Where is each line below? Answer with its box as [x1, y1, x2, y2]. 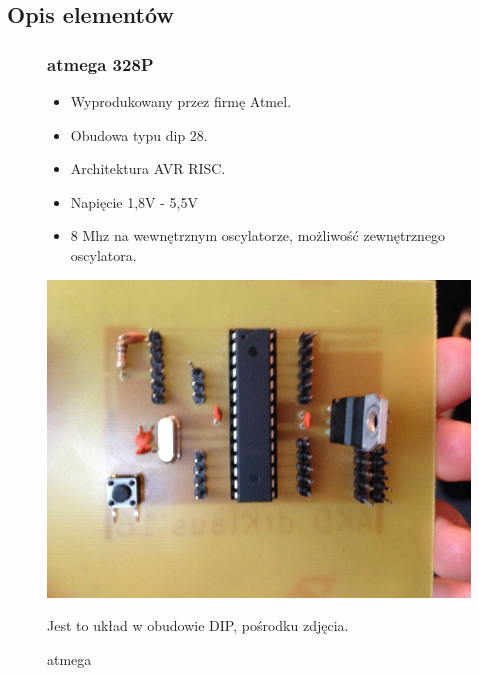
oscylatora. [70, 244, 137, 265]
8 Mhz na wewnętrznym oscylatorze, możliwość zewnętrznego [70, 225, 446, 246]
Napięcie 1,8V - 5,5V [70, 191, 198, 212]
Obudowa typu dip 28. [70, 124, 208, 145]
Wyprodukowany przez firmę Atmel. [70, 91, 292, 111]
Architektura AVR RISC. [70, 158, 226, 179]
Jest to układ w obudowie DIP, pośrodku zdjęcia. [47, 615, 349, 636]
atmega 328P [47, 51, 154, 76]
